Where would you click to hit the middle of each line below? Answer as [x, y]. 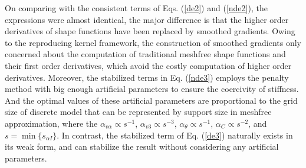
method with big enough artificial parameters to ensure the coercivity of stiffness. [152, 89]
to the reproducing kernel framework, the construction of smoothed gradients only [153, 42]
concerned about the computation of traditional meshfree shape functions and [145, 54]
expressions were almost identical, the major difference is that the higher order [147, 19]
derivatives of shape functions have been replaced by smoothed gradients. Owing [150, 31]
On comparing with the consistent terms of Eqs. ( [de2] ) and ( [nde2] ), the [136, 8]
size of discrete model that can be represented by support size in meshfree [138, 112]
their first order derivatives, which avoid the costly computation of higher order [148, 65]
